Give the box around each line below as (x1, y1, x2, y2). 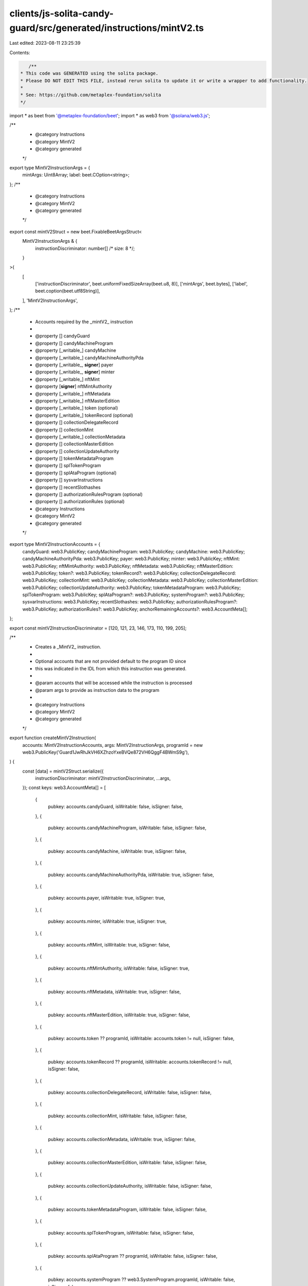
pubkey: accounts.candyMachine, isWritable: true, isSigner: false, (48, 848, 187, 854)
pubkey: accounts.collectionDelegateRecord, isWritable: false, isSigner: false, (48, 1089, 211, 1096)
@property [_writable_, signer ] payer (35, 362, 113, 368)
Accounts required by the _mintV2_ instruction (35, 318, 133, 325)
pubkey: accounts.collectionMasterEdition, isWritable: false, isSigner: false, (48, 1159, 207, 1166)
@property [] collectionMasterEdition (35, 441, 114, 447)
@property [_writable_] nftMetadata (35, 390, 111, 397)
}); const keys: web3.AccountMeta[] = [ (22, 784, 106, 791)
